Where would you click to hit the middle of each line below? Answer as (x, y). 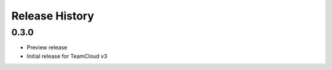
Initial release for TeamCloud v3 (67, 56)
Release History (53, 16)
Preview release (47, 47)
